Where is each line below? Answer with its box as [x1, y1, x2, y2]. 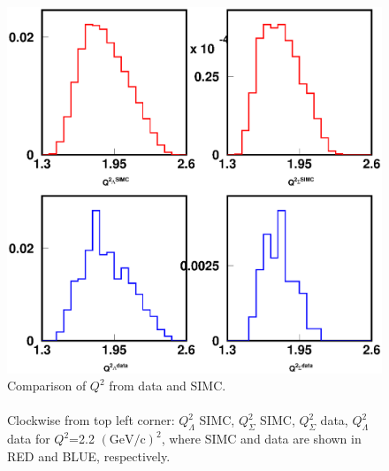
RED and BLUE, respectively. [7, 446, 171, 465]
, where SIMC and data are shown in [161, 429, 362, 448]
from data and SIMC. [109, 376, 226, 395]
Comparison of [7, 376, 87, 395]
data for [7, 429, 50, 448]
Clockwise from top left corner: [7, 411, 175, 429]
